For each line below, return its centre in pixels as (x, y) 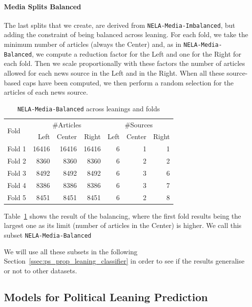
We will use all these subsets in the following (71, 251)
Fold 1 (17, 149)
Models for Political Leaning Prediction (106, 297)
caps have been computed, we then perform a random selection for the (128, 82)
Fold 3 (17, 173)
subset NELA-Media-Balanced (48, 235)
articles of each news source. (46, 92)
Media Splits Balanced (43, 6)
